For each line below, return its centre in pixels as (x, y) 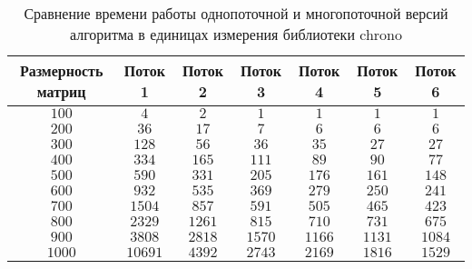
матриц (61, 91)
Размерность (61, 70)
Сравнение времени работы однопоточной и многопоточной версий (236, 13)
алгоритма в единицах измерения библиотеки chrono (236, 34)
